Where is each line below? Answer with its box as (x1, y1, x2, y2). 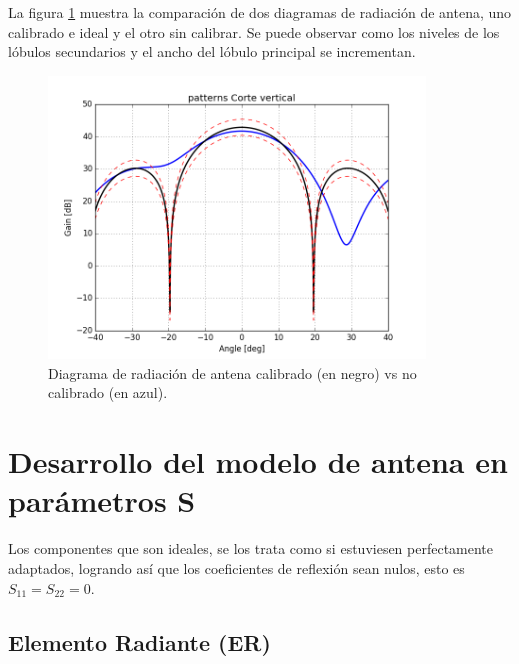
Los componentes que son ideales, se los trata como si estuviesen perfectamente (8, 538, 494, 559)
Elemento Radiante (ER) (8, 626, 271, 657)
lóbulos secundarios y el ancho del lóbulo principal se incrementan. (8, 41, 416, 62)
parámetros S (8, 480, 196, 521)
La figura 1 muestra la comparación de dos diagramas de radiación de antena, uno (8, 2, 512, 22)
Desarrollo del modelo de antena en (8, 441, 508, 482)
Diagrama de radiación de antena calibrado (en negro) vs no (48, 362, 417, 383)
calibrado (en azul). (48, 382, 168, 403)
